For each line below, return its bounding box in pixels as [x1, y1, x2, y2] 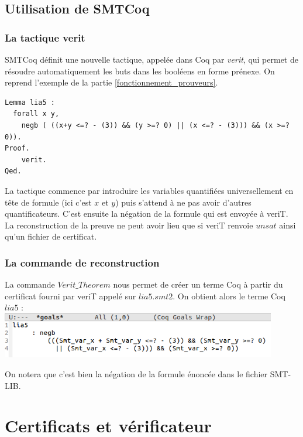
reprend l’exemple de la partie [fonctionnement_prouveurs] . [5, 76, 218, 88]
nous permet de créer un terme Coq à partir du [113, 278, 283, 291]
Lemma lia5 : [5, 98, 55, 107]
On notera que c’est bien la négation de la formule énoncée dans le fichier [5, 368, 268, 380]
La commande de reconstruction [5, 255, 160, 269]
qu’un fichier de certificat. [5, 230, 97, 243]
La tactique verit [5, 30, 85, 45]
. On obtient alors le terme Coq [173, 289, 285, 302]
